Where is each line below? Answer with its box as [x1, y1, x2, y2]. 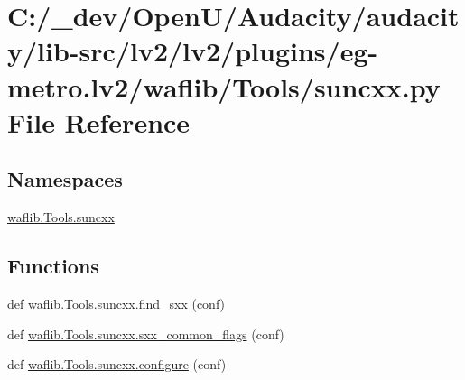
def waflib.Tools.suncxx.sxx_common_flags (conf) [7, 324, 284, 343]
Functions [7, 252, 99, 280]
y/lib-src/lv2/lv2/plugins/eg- [7, 32, 378, 70]
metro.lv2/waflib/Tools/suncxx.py [7, 68, 441, 105]
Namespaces [7, 165, 123, 193]
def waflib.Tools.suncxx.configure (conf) [7, 355, 227, 374]
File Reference [7, 103, 191, 140]
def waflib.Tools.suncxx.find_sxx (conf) [7, 293, 226, 312]
